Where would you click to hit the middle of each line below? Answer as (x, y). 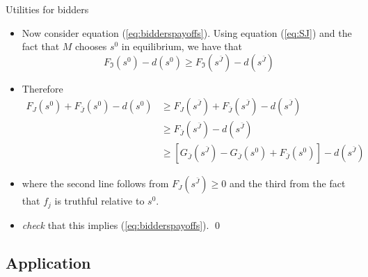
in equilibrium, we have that (182, 46)
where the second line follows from (95, 183)
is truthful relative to (99, 201)
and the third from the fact (287, 183)
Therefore (42, 88)
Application (48, 262)
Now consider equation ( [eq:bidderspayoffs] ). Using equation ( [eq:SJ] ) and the (187, 32)
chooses (91, 46)
